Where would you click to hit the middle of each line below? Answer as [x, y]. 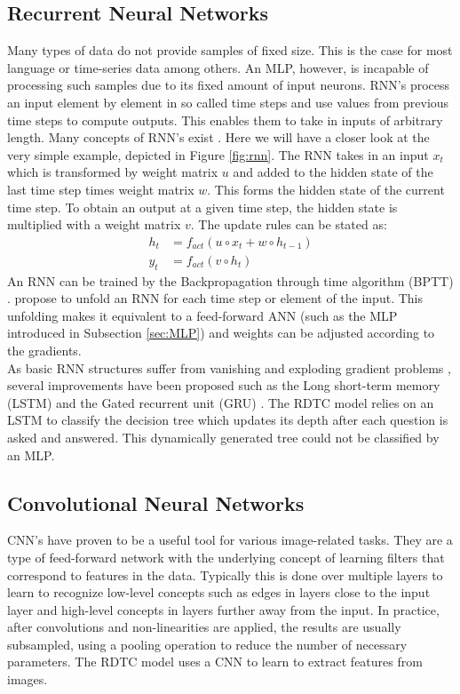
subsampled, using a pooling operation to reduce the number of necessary [207, 644]
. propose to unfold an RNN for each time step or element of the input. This [215, 298]
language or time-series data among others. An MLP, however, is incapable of [218, 67]
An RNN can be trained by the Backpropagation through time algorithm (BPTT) [230, 280]
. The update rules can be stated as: [289, 224]
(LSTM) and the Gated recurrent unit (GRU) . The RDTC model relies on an [221, 402]
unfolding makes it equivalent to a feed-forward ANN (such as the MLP [202, 315]
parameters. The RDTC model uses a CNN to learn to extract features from [215, 662]
